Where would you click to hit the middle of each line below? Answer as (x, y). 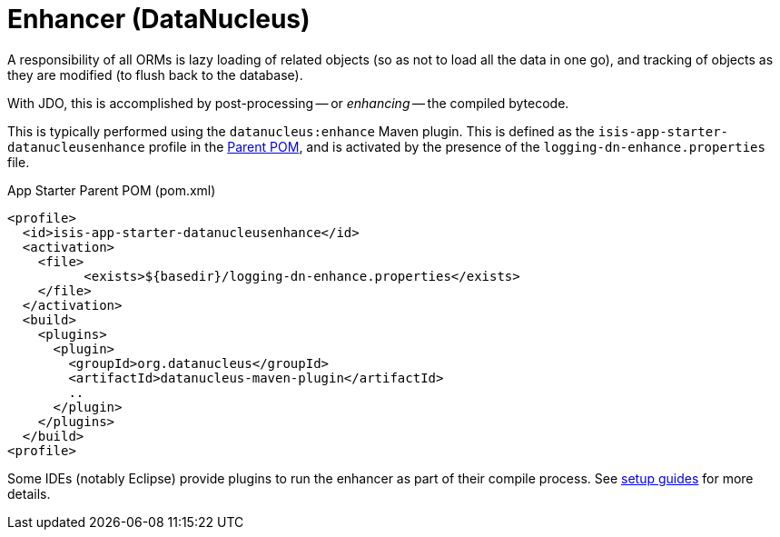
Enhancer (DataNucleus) (159, 19)
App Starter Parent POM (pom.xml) (112, 190)
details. (29, 493)
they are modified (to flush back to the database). (155, 75)
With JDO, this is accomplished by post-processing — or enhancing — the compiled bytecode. (288, 103)
